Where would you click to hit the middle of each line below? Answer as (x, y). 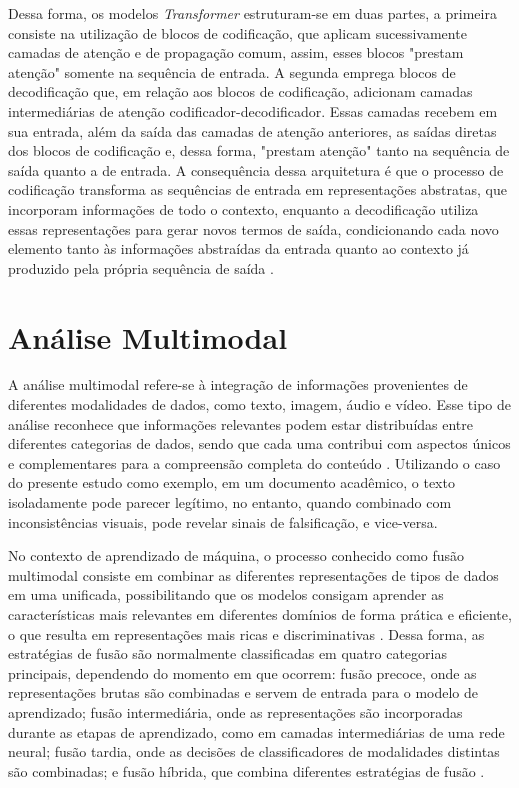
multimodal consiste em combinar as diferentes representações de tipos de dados (253, 574)
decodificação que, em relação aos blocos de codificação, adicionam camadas (240, 91)
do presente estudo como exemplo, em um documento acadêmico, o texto (231, 482)
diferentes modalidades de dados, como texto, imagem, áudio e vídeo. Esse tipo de (260, 404)
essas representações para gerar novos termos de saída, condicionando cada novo (253, 228)
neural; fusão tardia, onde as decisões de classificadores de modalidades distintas (254, 751)
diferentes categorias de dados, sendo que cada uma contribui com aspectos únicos (259, 443)
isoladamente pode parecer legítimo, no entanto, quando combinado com (230, 502)
